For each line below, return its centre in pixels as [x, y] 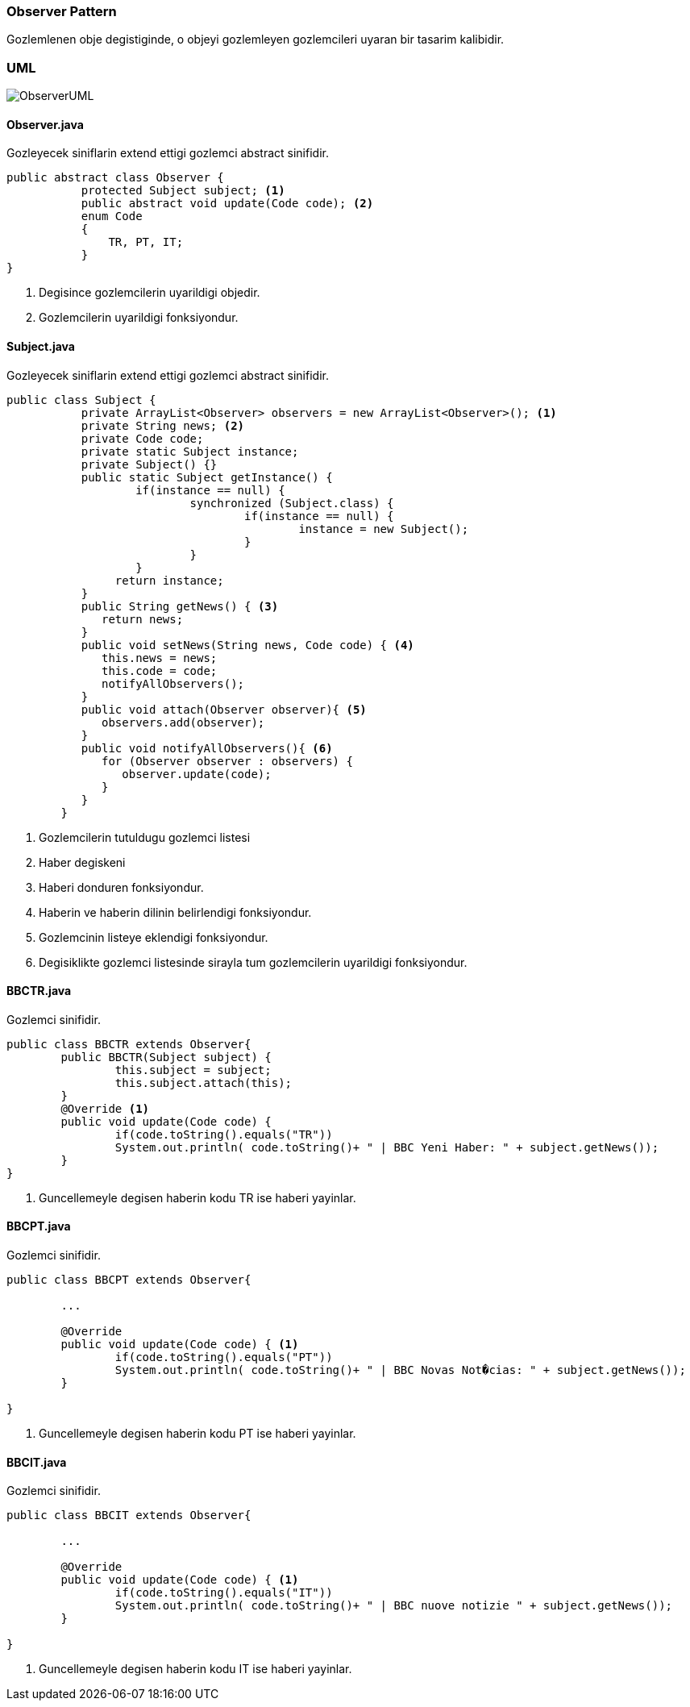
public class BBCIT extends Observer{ [129, 1515]
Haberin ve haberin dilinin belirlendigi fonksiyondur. [175, 912]
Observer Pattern [62, 11]
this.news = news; [160, 658]
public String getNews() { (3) [180, 606]
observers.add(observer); [183, 722]
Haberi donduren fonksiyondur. [121, 887]
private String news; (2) [163, 425]
